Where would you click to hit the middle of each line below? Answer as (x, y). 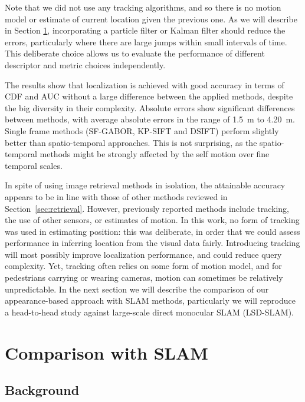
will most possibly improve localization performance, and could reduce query (143, 254)
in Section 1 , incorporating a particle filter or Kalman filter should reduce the (145, 30)
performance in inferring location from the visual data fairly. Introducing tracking (152, 243)
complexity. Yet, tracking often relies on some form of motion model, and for (143, 266)
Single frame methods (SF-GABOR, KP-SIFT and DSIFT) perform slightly (142, 130)
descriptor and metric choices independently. (85, 64)
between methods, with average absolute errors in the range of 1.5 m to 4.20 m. (150, 119)
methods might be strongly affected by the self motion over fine (155, 154)
